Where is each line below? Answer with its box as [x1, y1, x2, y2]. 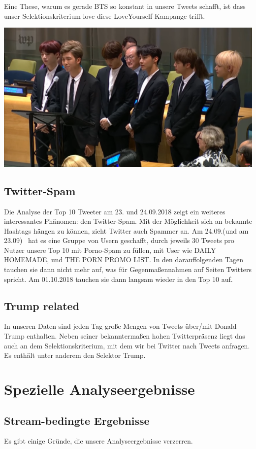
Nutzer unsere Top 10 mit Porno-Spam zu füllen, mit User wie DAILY [4, 244, 216, 255]
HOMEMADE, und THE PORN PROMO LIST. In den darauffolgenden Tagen [4, 254, 244, 265]
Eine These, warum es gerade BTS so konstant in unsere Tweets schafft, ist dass [4, 1, 246, 11]
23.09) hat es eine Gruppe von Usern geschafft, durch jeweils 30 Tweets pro [4, 235, 234, 245]
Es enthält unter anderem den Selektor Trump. [4, 350, 146, 360]
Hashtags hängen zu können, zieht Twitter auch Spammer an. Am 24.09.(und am [4, 225, 249, 236]
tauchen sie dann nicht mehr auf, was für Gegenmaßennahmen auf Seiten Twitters [4, 264, 252, 275]
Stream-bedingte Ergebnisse [4, 413, 150, 428]
